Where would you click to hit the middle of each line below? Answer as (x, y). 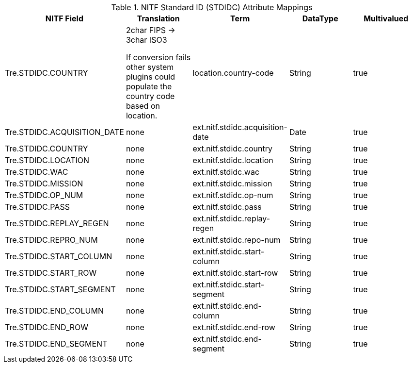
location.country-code (233, 73)
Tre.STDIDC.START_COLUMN (59, 256)
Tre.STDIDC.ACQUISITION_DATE (64, 132)
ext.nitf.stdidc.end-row (234, 327)
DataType (320, 18)
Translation (158, 18)
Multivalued (386, 18)
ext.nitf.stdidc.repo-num (237, 240)
